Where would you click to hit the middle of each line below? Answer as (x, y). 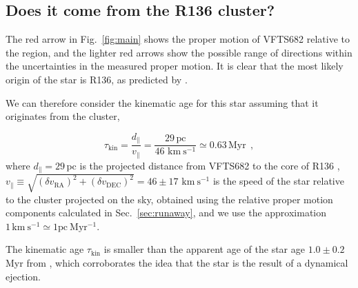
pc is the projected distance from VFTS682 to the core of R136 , (203, 165)
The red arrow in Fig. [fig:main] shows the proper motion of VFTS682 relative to (178, 39)
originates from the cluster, (63, 116)
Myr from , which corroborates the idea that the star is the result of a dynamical (177, 263)
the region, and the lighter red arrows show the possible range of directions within (179, 52)
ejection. (23, 276)
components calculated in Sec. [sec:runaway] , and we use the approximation (166, 213)
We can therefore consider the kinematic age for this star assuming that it (162, 102)
